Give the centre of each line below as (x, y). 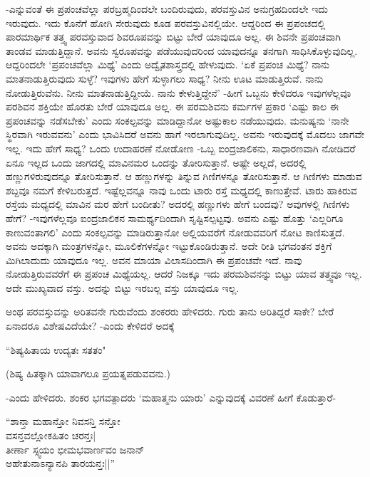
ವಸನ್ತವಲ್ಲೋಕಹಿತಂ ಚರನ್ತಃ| (51, 435)
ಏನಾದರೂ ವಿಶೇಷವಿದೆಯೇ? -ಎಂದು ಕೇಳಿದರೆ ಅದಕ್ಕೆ (90, 326)
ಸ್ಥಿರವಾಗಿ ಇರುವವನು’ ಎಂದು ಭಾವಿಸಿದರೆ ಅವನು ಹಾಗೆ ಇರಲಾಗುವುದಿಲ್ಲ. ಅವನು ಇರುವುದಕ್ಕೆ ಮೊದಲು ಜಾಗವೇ (185, 134)
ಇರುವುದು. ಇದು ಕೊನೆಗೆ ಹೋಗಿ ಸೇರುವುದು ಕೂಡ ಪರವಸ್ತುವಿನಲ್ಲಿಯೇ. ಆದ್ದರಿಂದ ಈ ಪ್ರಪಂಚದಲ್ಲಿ (166, 22)
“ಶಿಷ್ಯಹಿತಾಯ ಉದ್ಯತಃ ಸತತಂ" (56, 349)
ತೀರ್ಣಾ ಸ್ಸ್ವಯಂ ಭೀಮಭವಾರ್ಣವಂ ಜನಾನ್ (75, 449)
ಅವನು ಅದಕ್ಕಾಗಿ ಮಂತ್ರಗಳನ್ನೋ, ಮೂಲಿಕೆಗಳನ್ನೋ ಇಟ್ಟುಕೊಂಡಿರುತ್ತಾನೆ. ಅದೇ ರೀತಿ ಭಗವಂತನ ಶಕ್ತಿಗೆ (169, 246)
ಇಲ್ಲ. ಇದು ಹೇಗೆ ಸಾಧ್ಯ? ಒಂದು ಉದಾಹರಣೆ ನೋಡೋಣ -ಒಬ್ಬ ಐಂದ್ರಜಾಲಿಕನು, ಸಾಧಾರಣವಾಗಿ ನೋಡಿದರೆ (181, 148)
